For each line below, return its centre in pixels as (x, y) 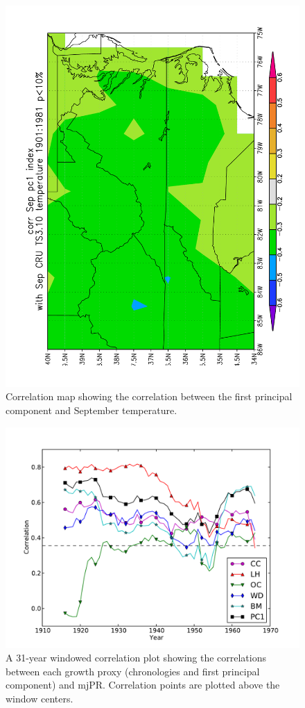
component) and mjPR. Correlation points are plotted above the (143, 685)
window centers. (40, 699)
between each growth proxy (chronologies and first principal (133, 671)
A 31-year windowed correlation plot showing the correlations (136, 658)
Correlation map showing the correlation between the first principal (149, 396)
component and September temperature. (91, 410)
